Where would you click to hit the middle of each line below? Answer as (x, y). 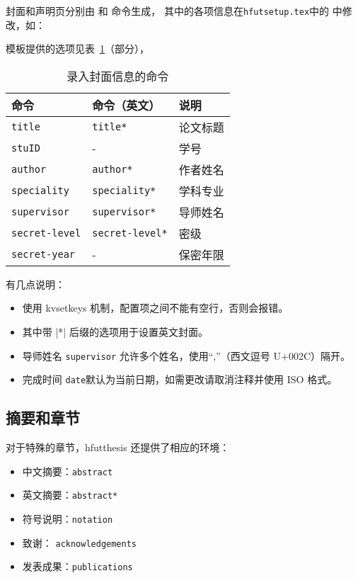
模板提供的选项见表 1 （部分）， (77, 49)
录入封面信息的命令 (118, 76)
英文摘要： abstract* (70, 495)
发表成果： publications (77, 566)
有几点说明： (35, 284)
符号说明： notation (68, 519)
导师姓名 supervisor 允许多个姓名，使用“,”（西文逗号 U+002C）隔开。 (186, 355)
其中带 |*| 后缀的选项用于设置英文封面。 (115, 332)
